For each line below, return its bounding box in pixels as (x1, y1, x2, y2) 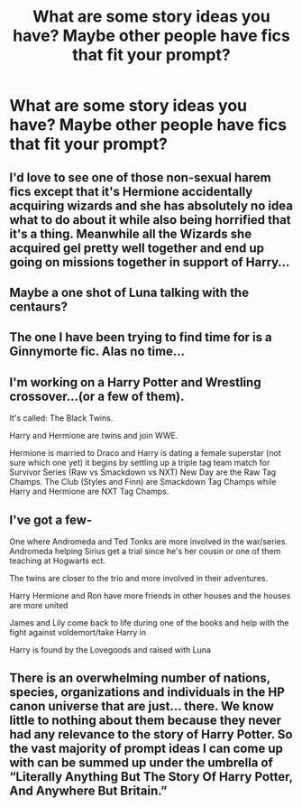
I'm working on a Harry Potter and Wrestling (9, 375, 261, 390)
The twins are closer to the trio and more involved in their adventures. (9, 572, 269, 583)
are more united (9, 599, 69, 610)
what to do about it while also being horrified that (9, 212, 291, 227)
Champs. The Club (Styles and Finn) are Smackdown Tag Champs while (9, 477, 277, 487)
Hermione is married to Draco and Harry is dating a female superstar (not (9, 448, 281, 459)
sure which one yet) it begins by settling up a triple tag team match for (9, 458, 270, 468)
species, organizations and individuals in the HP (9, 684, 286, 700)
